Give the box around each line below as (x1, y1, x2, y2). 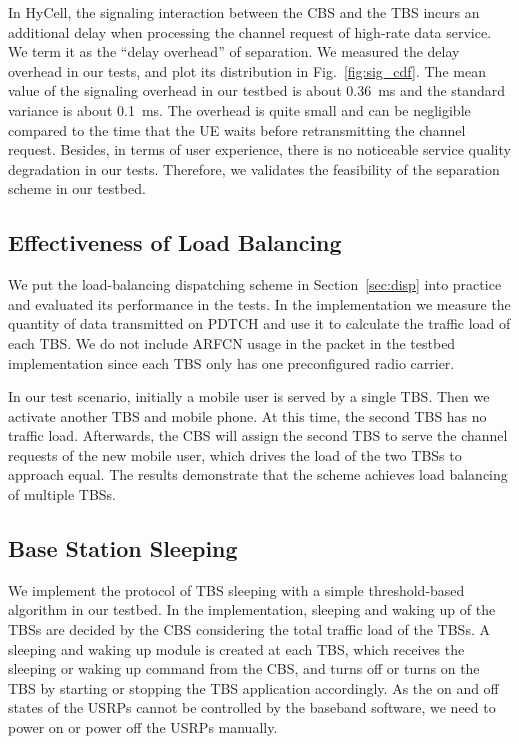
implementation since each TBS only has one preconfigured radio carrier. (8, 352, 455, 373)
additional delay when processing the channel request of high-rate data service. (8, 21, 492, 42)
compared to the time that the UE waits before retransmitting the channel (8, 119, 466, 140)
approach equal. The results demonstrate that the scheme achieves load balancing (8, 464, 508, 485)
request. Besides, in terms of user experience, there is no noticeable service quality (8, 139, 511, 160)
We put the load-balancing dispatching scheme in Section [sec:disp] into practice (8, 274, 502, 295)
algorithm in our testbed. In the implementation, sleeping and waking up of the (8, 599, 496, 620)
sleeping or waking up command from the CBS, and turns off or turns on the (8, 658, 480, 679)
